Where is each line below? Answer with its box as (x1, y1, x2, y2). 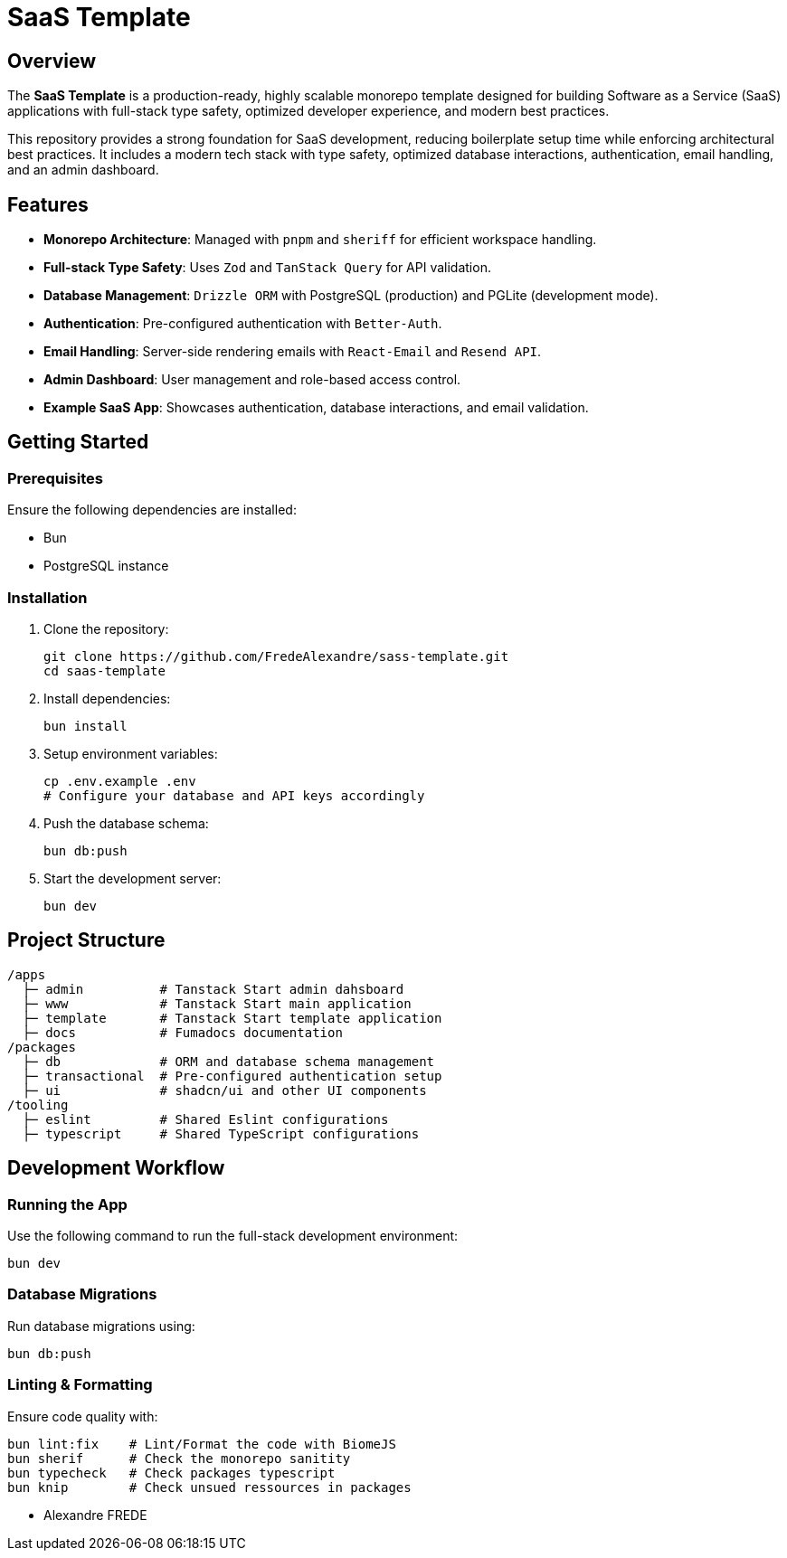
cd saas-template (43, 663, 166, 678)
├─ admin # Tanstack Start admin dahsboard (22, 981, 404, 996)
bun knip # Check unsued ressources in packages (7, 1479, 412, 1495)
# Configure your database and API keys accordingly (43, 788, 425, 803)
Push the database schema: (43, 815, 209, 831)
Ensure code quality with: (7, 1408, 158, 1424)
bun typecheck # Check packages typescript (7, 1465, 336, 1480)
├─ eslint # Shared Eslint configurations (22, 1111, 389, 1127)
